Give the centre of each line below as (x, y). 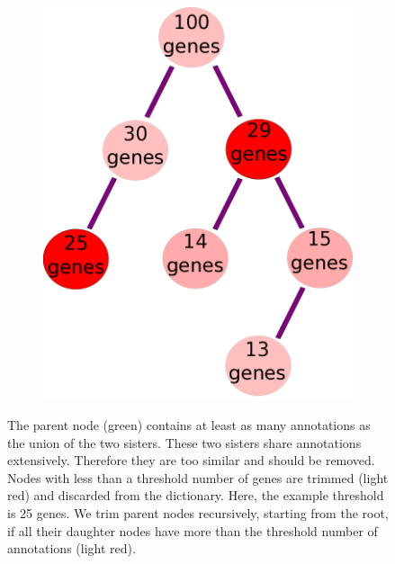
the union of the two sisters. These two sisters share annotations (184, 442)
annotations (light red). (72, 548)
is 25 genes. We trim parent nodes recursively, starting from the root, (198, 513)
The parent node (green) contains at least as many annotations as (189, 425)
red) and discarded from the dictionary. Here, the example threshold (196, 495)
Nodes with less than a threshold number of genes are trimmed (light (198, 477)
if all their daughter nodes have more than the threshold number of (193, 530)
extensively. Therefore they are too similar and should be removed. (191, 460)
